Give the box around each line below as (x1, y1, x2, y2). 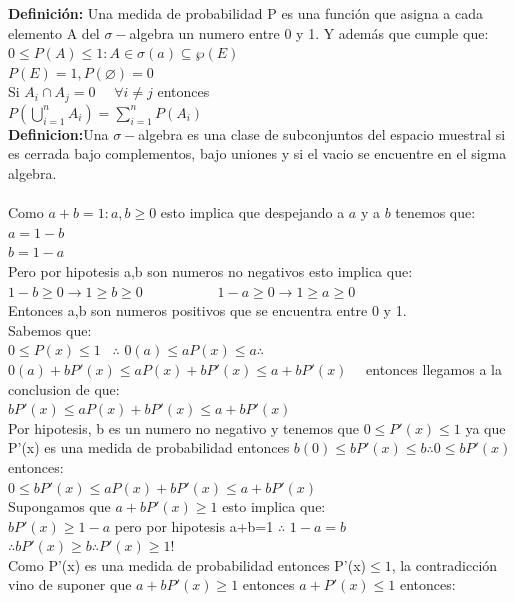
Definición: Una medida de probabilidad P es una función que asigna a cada (8, 3, 483, 23)
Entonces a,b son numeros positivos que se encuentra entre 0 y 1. (8, 300, 407, 321)
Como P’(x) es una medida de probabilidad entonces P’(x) (8, 554, 366, 575)
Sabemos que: (8, 319, 92, 340)
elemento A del (8, 22, 100, 43)
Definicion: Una (8, 123, 109, 144)
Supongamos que (8, 496, 111, 517)
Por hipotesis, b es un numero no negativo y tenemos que (8, 417, 359, 438)
